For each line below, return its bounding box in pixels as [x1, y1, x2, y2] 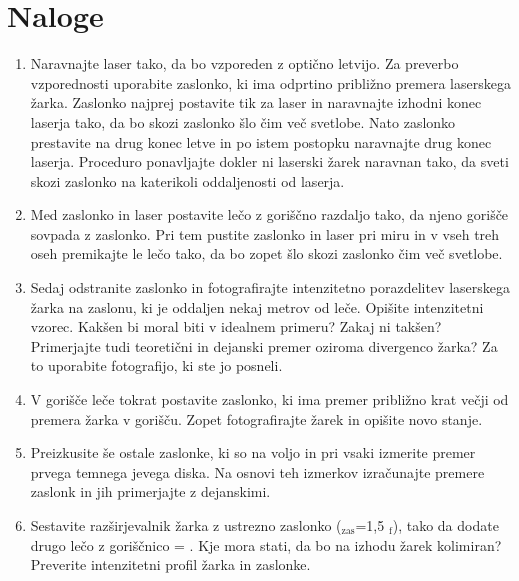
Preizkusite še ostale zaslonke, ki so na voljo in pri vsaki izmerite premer [30, 442, 476, 463]
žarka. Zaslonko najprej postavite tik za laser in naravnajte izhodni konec [30, 92, 482, 113]
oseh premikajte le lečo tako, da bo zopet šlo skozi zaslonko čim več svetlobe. [30, 243, 503, 264]
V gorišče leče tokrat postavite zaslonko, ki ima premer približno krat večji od [30, 389, 509, 410]
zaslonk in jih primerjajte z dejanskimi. [30, 481, 271, 502]
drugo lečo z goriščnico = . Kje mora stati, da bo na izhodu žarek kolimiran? [30, 534, 502, 555]
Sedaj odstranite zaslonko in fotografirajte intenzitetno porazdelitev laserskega [30, 277, 511, 298]
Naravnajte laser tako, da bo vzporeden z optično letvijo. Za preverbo [30, 53, 459, 74]
